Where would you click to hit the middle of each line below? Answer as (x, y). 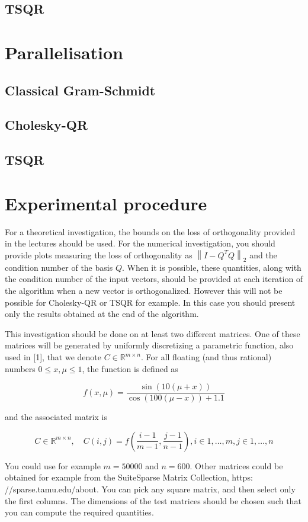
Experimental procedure (106, 203)
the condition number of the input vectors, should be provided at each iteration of (154, 279)
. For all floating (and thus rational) (206, 357)
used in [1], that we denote (53, 357)
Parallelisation (64, 52)
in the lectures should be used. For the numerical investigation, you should (140, 243)
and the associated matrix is (56, 417)
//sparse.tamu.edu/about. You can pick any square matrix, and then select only (150, 489)
